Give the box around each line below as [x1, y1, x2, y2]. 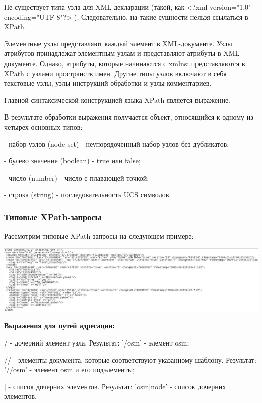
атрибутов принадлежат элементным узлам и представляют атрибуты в [4, 48, 221, 59]
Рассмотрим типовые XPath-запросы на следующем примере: [4, 231, 194, 241]
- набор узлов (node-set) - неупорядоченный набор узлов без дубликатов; [4, 138, 229, 149]
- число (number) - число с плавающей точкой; [4, 172, 149, 183]
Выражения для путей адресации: [4, 320, 115, 331]
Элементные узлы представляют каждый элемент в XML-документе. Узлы [4, 38, 232, 48]
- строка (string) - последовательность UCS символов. [4, 189, 171, 200]
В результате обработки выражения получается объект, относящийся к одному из [4, 111, 253, 122]
